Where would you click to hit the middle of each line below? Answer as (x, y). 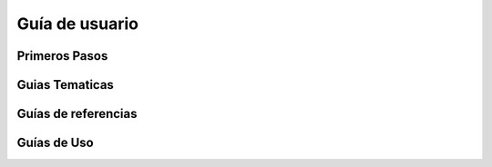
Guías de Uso (56, 143)
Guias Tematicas (65, 85)
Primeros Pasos (62, 56)
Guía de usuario (77, 24)
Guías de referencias (77, 114)
